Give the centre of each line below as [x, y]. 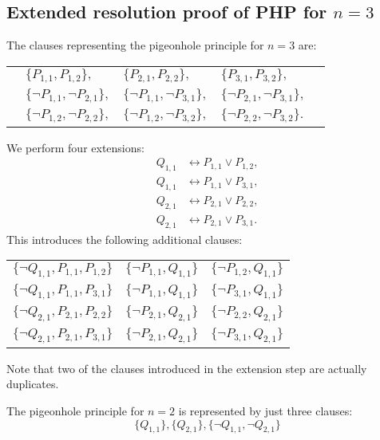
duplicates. [33, 384]
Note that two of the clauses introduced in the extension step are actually [187, 368]
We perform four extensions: [75, 147]
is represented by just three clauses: [265, 411]
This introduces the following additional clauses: [125, 239]
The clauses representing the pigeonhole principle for [135, 45]
